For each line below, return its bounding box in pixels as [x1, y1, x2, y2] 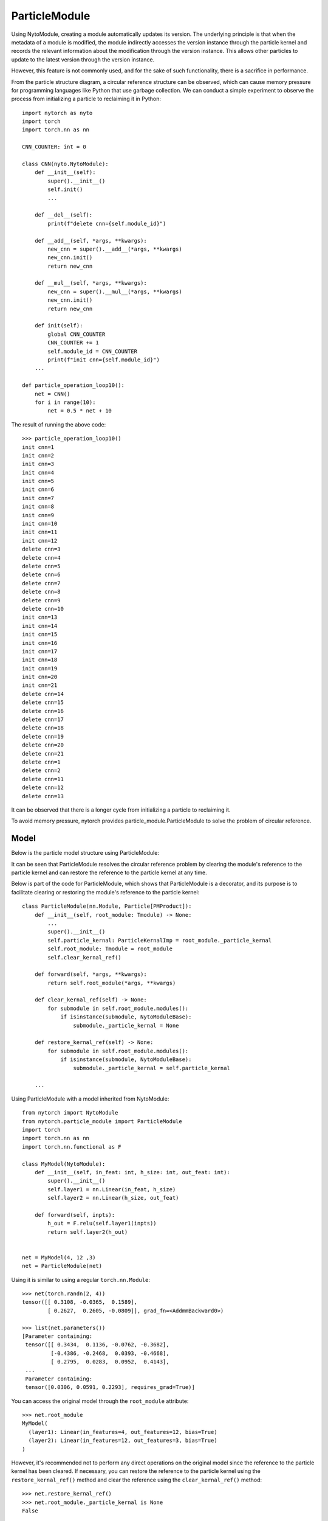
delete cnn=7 [22, 580, 61, 586]
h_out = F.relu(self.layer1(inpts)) [47, 1220, 157, 1227]
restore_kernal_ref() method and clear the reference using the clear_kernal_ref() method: [11, 1476, 262, 1483]
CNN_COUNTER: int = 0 [22, 144, 86, 150]
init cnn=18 [22, 656, 58, 663]
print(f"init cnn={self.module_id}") [47, 357, 160, 363]
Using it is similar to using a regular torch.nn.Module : [11, 1276, 150, 1283]
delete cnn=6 [22, 571, 61, 578]
